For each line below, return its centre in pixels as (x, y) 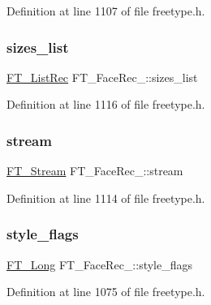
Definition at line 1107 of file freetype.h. (106, 11)
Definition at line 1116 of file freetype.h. (106, 104)
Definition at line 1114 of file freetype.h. (106, 198)
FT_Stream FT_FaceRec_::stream (95, 171)
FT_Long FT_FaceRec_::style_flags (100, 264)
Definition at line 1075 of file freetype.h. (106, 292)
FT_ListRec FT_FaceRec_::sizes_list (102, 77)
